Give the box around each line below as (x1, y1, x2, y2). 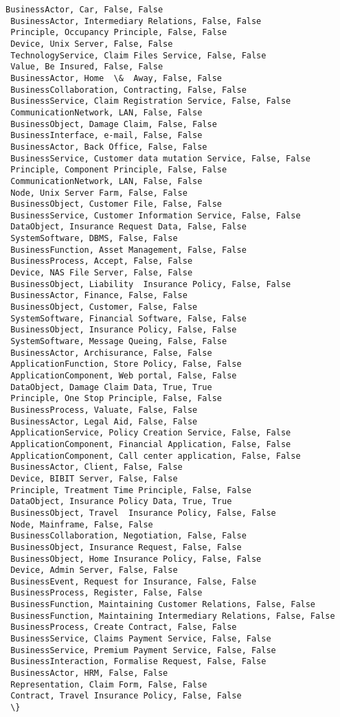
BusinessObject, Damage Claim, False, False (10, 119, 217, 129)
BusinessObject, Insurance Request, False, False (10, 542, 242, 552)
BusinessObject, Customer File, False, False (10, 199, 222, 209)
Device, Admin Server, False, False (10, 565, 178, 576)
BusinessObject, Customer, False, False (10, 302, 198, 312)
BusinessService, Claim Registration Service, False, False (10, 96, 291, 106)
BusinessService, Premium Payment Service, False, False (10, 645, 276, 655)
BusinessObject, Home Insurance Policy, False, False (10, 554, 262, 564)
